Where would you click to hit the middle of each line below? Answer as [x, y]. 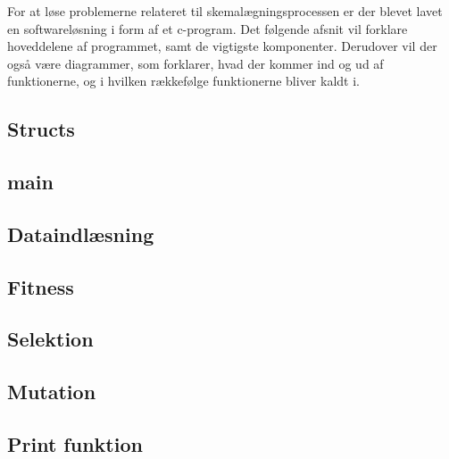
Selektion [50, 339]
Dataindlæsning [81, 234]
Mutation [52, 392]
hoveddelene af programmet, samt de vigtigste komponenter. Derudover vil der [222, 46]
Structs [41, 129]
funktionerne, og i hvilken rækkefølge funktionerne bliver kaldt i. [183, 81]
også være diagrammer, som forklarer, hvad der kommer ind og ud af [195, 63]
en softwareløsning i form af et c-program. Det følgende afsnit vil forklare [208, 28]
